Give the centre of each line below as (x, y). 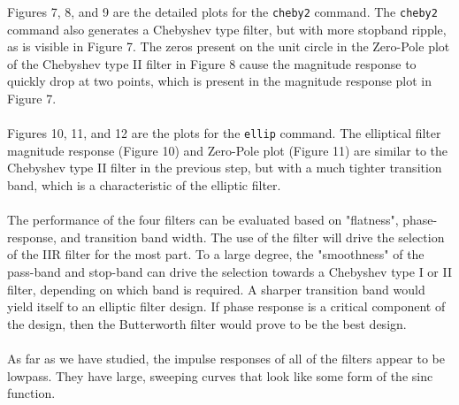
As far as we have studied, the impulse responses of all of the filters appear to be (226, 358)
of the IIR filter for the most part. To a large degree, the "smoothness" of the (216, 254)
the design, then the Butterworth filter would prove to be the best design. (207, 323)
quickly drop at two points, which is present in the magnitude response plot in (220, 81)
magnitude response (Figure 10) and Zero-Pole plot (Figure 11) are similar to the (228, 150)
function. (31, 393)
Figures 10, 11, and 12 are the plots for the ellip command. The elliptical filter (224, 133)
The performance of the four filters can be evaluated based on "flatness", (203, 220)
